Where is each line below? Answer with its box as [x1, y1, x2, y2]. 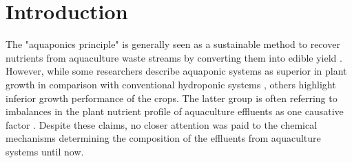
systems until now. [6, 144, 84, 158]
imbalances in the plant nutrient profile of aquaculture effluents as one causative [6, 104, 344, 118]
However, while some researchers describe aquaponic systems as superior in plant [6, 64, 347, 78]
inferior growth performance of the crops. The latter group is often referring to [6, 90, 338, 105]
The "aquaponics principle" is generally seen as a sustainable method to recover [6, 37, 340, 51]
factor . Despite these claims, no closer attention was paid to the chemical [6, 117, 318, 131]
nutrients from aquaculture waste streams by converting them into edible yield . [6, 50, 342, 64]
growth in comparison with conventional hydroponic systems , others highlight [6, 77, 336, 91]
